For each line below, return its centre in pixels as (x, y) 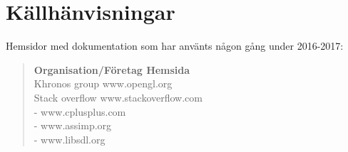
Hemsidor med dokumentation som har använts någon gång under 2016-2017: (175, 46)
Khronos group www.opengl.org (103, 83)
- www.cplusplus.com (80, 111)
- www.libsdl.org (70, 139)
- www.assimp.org (73, 125)
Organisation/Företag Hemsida (112, 69)
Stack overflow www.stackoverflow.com (118, 97)
